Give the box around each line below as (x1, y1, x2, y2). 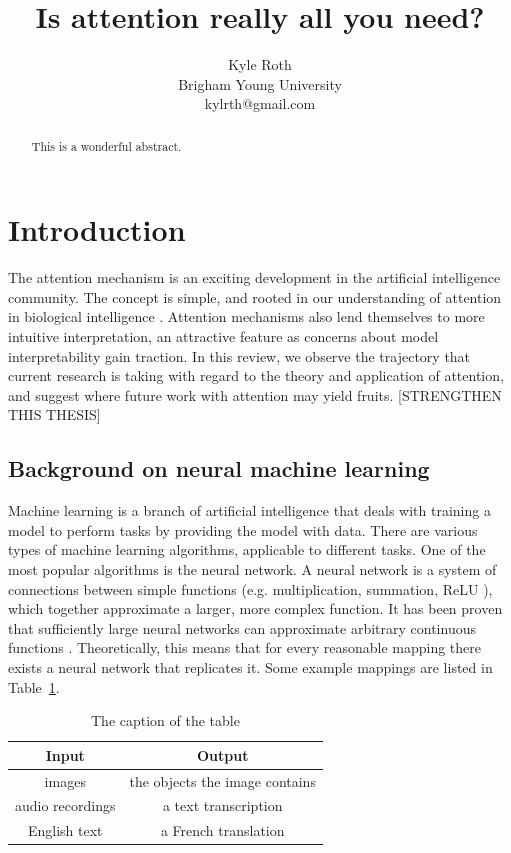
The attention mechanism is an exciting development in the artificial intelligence (8, 267, 501, 288)
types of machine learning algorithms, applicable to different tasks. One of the (8, 539, 486, 560)
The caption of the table (90, 710, 240, 731)
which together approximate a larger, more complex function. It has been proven (8, 598, 503, 619)
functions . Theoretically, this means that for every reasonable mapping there (8, 637, 482, 658)
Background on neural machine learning (8, 453, 430, 484)
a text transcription (162, 795, 283, 816)
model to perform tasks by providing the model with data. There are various (8, 519, 478, 540)
